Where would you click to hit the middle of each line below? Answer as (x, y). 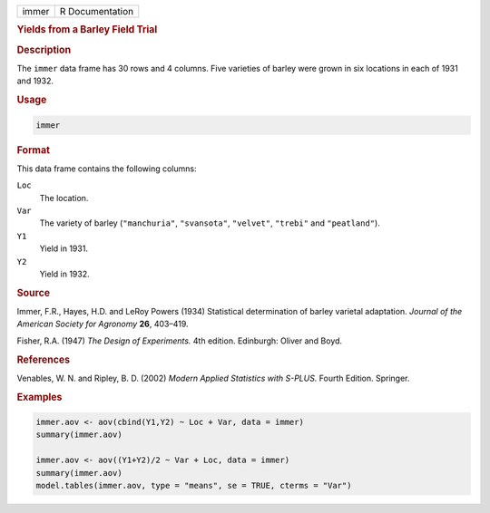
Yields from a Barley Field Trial (87, 30)
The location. (64, 198)
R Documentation (97, 11)
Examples (39, 397)
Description (44, 50)
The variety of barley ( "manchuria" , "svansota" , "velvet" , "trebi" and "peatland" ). (210, 223)
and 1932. (35, 81)
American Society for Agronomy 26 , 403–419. (103, 324)
